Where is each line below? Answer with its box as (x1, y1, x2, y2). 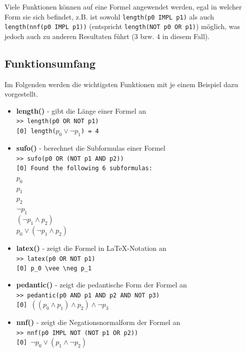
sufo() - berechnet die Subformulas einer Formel (16, 142, 165, 153)
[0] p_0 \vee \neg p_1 (16, 265, 92, 272)
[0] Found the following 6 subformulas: (16, 165, 152, 172)
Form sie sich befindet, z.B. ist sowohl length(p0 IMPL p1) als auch (4, 11, 214, 22)
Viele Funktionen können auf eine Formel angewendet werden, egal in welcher (4, 2, 242, 12)
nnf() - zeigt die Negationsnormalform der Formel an (16, 317, 180, 327)
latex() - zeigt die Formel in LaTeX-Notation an (16, 243, 166, 253)
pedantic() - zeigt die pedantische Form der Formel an (16, 279, 187, 289)
